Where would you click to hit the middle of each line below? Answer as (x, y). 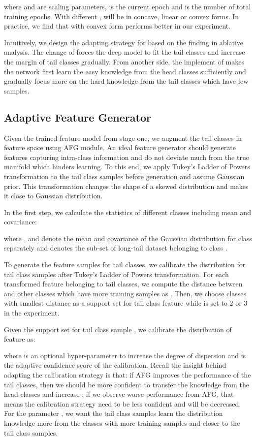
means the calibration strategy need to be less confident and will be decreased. (123, 403)
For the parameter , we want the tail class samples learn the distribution (113, 413)
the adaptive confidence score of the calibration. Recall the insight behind (115, 365)
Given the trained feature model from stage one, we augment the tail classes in (123, 138)
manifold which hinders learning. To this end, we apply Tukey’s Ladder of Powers (127, 167)
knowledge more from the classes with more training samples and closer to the (122, 423)
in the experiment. (32, 313)
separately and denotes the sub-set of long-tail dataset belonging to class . (116, 248)
